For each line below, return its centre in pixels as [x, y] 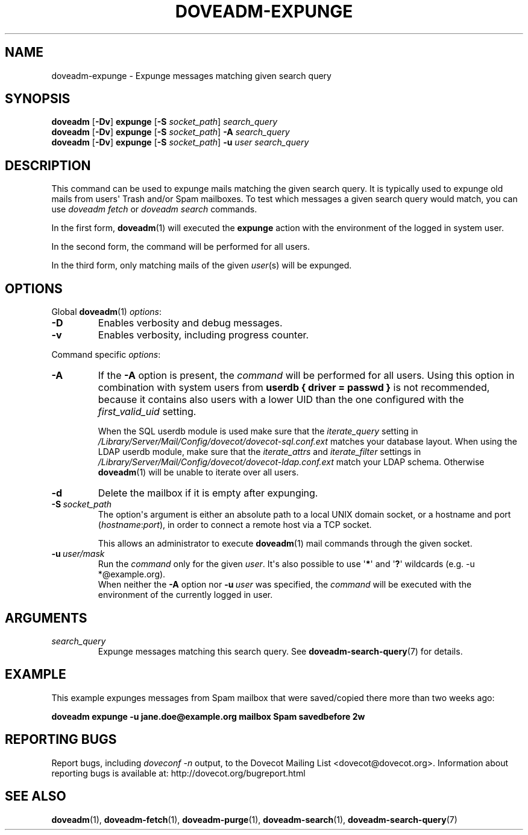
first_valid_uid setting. [147, 412]
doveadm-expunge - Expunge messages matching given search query [191, 75]
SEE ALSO [36, 796]
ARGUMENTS [46, 618]
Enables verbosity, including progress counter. [203, 335]
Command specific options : [106, 355]
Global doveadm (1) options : [106, 312]
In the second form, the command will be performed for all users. [181, 247]
